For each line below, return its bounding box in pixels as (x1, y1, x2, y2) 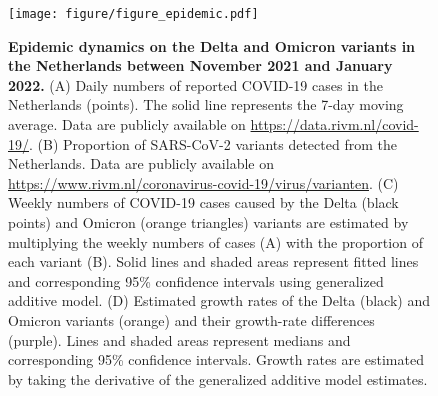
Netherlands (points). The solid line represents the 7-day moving (8, 94, 404, 115)
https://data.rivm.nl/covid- (250, 114, 419, 135)
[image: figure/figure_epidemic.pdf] (8, 7, 259, 21)
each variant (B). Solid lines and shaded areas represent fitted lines (8, 251, 419, 272)
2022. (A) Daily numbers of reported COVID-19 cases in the (8, 74, 383, 95)
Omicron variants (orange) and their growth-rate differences (8, 309, 375, 330)
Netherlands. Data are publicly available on (8, 153, 274, 174)
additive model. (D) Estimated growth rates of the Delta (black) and (8, 290, 430, 311)
